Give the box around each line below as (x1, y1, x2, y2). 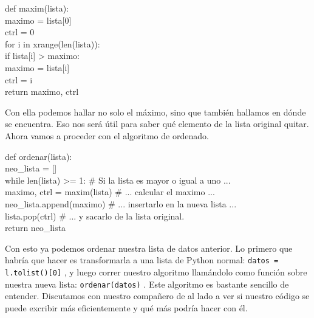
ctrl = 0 (5, 26, 35, 38)
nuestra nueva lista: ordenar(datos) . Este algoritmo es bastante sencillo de (5, 277, 289, 290)
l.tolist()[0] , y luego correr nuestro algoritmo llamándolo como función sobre (5, 265, 307, 278)
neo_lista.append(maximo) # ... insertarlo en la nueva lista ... (5, 197, 237, 210)
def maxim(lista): (5, 2, 69, 14)
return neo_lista (5, 221, 66, 234)
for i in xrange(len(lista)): (5, 37, 100, 50)
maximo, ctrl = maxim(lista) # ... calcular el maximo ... (5, 185, 215, 198)
